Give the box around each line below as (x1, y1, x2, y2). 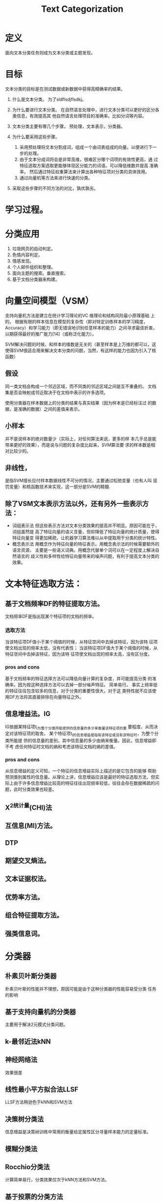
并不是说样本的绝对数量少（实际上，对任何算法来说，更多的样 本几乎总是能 (5, 436, 157, 442)
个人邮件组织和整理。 (12, 264, 55, 270)
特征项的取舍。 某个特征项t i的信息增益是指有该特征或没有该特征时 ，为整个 (18, 731, 155, 738)
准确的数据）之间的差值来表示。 (18, 406, 82, 412)
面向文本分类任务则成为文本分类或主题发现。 (5, 50, 95, 55)
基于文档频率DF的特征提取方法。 (5, 600, 104, 608)
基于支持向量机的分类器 (5, 1008, 76, 1016)
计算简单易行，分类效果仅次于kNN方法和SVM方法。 (5, 1177, 110, 1183)
